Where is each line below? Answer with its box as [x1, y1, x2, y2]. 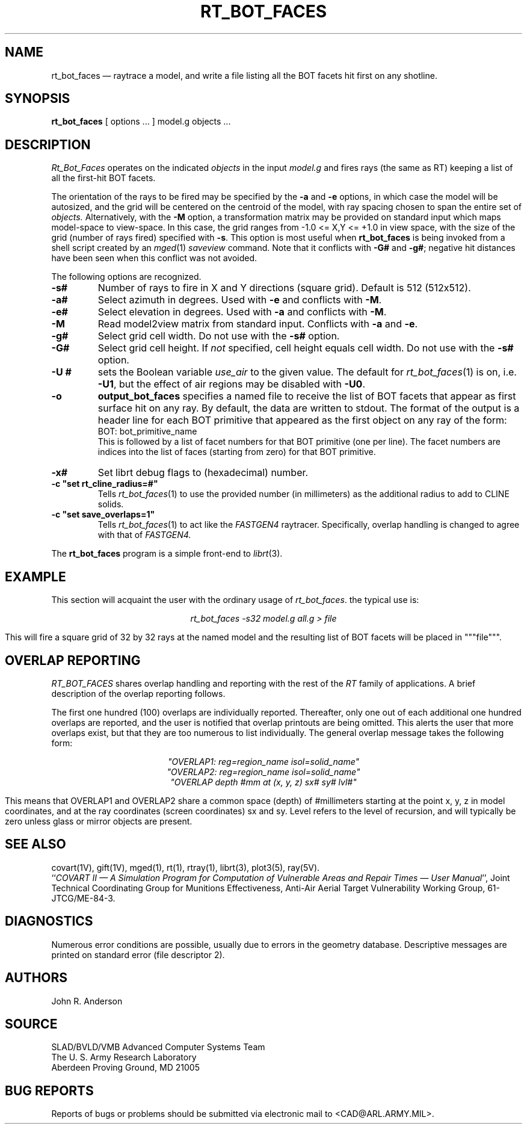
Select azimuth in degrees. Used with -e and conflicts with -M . [97, 294, 382, 306]
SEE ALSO [5, 837, 66, 852]
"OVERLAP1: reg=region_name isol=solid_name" [167, 756, 360, 767]
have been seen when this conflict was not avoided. [51, 253, 257, 264]
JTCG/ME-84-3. [51, 892, 116, 903]
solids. [97, 499, 124, 510]
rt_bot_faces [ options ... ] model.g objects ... [51, 116, 231, 127]
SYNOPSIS [5, 91, 70, 107]
